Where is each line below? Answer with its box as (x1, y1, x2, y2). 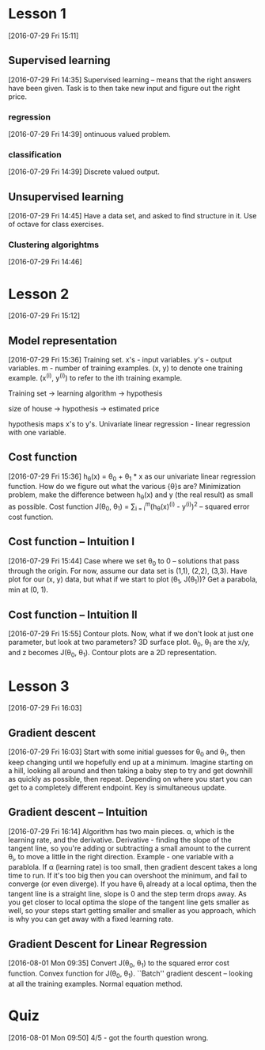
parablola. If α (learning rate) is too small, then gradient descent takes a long (8, 862, 258, 871)
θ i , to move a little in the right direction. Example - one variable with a (8, 851, 234, 863)
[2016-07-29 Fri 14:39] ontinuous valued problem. (8, 130, 172, 139)
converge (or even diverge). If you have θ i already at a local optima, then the (8, 879, 257, 890)
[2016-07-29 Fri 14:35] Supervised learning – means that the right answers (8, 74, 252, 84)
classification (8, 149, 62, 160)
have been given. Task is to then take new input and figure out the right (8, 83, 240, 93)
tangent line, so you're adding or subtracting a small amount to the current (8, 843, 251, 853)
